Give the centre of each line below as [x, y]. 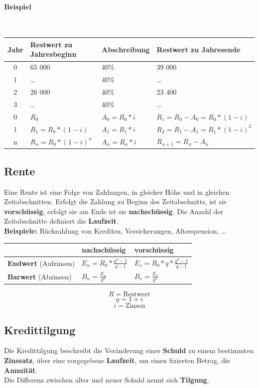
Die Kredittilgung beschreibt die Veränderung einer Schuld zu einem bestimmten [129, 350]
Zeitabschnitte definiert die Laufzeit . [61, 221]
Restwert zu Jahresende [198, 49]
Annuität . [21, 370]
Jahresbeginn [53, 54]
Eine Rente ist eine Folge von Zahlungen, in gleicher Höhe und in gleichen [117, 192]
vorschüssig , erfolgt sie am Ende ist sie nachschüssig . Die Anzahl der [114, 211]
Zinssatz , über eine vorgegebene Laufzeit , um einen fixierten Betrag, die [117, 360]
